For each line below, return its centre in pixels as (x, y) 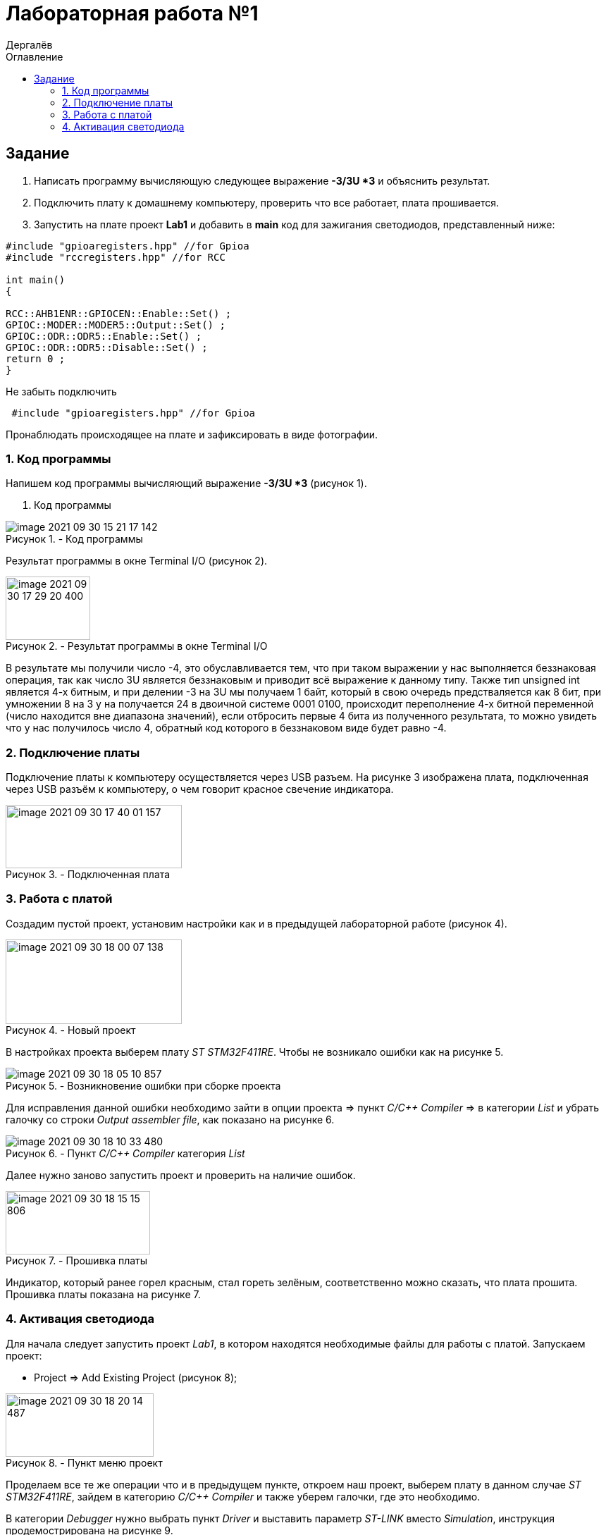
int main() (36, 279)
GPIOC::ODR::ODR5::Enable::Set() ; (104, 336)
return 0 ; (36, 358)
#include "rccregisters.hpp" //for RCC (116, 257)
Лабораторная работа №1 (132, 13)
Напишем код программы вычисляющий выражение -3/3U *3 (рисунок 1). (186, 483)
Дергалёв (29, 44)
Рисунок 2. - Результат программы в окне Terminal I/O (137, 646)
